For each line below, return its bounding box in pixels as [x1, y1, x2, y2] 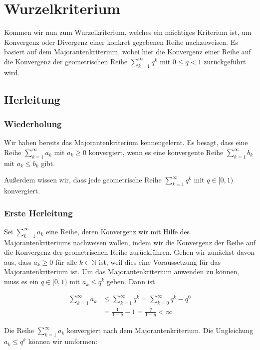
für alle [55, 256, 77, 267]
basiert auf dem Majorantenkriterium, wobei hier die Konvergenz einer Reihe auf [4, 46, 251, 57]
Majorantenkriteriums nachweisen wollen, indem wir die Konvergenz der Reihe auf [4, 237, 256, 247]
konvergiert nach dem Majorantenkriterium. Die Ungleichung [66, 325, 254, 336]
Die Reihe [4, 325, 34, 336]
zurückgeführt [204, 56, 246, 66]
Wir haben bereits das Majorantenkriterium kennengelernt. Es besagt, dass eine [4, 137, 248, 148]
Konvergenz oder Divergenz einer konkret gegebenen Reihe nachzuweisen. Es [4, 36, 238, 47]
